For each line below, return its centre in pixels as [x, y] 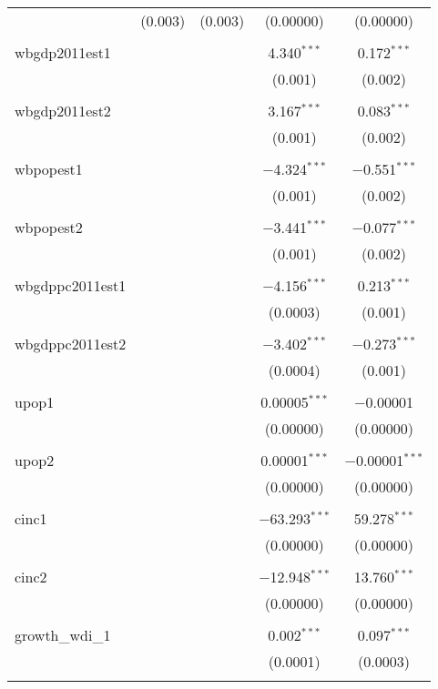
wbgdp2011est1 [63, 52]
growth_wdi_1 [63, 635]
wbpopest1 [49, 169]
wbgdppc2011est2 [71, 344]
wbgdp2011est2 [63, 111]
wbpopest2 [49, 227]
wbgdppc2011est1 [71, 285]
